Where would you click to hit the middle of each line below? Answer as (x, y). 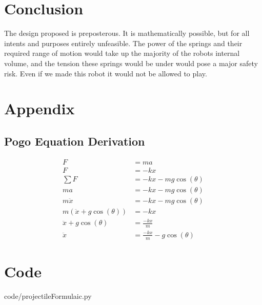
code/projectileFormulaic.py (48, 296)
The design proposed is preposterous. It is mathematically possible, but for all (127, 33)
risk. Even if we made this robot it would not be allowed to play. (106, 73)
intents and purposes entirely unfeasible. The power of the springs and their (123, 43)
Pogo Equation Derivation (75, 141)
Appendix (39, 108)
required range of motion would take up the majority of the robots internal (122, 53)
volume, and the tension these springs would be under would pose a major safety (131, 63)
